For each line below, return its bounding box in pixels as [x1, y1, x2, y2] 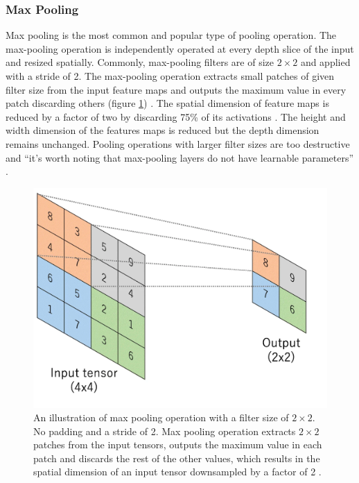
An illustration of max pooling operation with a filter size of [33, 410, 289, 425]
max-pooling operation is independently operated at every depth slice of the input [6, 41, 354, 56]
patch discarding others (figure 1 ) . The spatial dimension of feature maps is [6, 96, 329, 110]
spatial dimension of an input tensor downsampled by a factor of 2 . [33, 464, 322, 479]
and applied [300, 55, 351, 69]
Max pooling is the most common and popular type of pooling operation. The [6, 28, 337, 42]
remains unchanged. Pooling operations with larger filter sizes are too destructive [6, 136, 350, 151]
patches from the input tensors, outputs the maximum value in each [33, 437, 322, 452]
